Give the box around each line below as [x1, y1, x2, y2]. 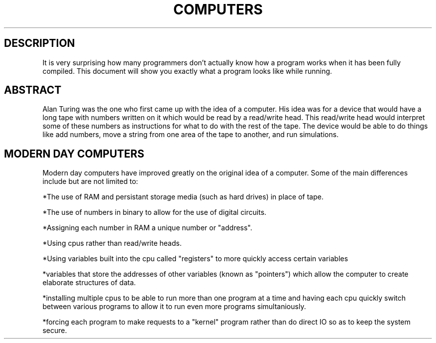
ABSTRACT [4, 84, 62, 97]
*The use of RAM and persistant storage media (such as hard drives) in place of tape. [42, 192, 324, 201]
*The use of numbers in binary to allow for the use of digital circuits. [42, 208, 267, 217]
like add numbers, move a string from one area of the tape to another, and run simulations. [42, 130, 339, 139]
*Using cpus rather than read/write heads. [42, 239, 182, 248]
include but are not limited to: [42, 177, 138, 186]
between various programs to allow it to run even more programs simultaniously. [42, 302, 306, 311]
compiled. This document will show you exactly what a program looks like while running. [42, 66, 332, 75]
